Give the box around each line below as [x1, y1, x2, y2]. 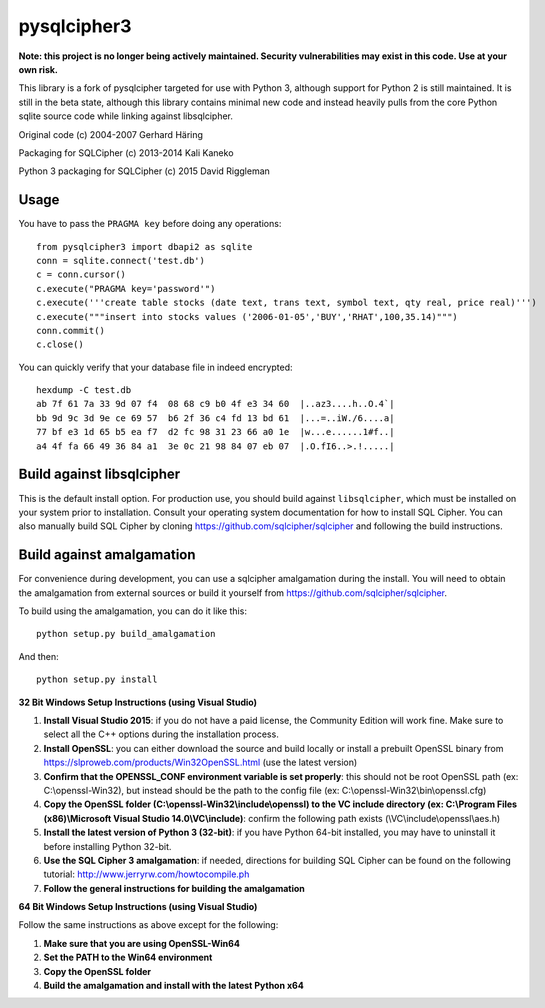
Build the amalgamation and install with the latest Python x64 [43, 980, 304, 992]
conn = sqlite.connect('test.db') [36, 255, 205, 266]
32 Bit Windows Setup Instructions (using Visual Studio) [18, 696, 257, 708]
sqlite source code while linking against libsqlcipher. [18, 110, 234, 122]
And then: [18, 650, 59, 662]
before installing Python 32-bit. [43, 840, 172, 852]
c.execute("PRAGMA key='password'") [36, 283, 216, 294]
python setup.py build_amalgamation [36, 628, 216, 640]
